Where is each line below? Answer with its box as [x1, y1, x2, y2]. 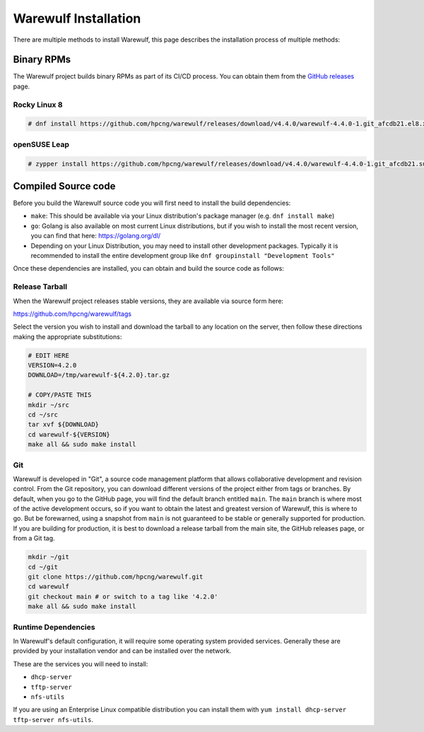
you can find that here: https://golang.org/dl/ [30, 232, 161, 240]
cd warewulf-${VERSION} [28, 430, 111, 438]
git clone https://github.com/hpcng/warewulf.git [28, 573, 204, 581]
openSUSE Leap [13, 139, 70, 149]
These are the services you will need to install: [13, 659, 148, 668]
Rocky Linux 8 [13, 100, 63, 110]
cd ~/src [28, 411, 59, 419]
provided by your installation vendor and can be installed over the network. [13, 647, 232, 655]
